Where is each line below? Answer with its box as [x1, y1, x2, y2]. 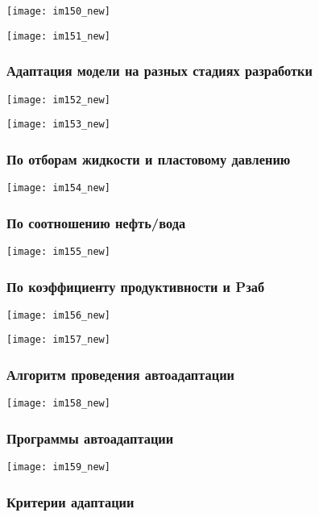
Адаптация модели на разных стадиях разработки [6, 60, 313, 81]
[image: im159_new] [6, 461, 110, 473]
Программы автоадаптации [6, 427, 174, 448]
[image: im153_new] [6, 119, 110, 131]
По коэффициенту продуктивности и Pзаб [6, 276, 265, 296]
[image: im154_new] [6, 182, 110, 194]
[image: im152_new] [6, 94, 110, 106]
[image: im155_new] [6, 245, 110, 257]
